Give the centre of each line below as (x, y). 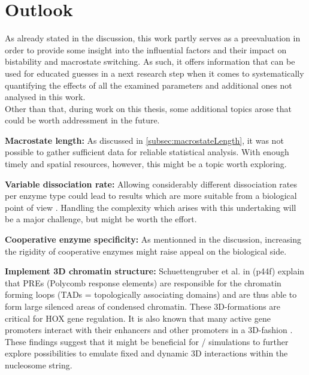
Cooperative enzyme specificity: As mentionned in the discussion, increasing (153, 239)
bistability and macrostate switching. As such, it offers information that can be (150, 61)
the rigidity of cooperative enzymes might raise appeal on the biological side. (146, 251)
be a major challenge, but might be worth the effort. (101, 219)
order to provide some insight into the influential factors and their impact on (146, 49)
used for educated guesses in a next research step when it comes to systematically (154, 73)
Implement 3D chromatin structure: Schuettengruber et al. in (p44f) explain (155, 271)
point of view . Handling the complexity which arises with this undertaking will (151, 207)
